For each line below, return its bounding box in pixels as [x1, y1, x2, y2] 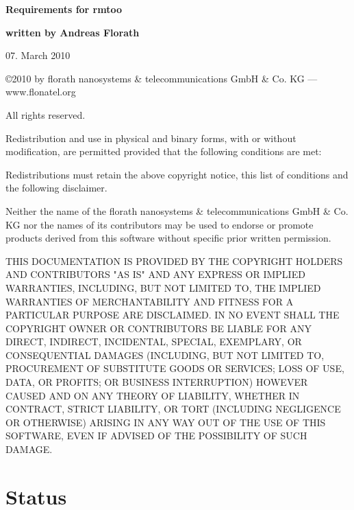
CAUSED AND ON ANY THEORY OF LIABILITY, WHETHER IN [5, 388, 300, 402]
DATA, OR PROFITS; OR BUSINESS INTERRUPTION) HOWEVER [5, 375, 308, 389]
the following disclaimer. [5, 181, 108, 195]
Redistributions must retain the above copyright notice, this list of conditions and [5, 167, 349, 181]
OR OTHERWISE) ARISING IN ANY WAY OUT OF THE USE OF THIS [5, 415, 326, 429]
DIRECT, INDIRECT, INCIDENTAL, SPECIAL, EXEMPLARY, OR [5, 334, 302, 349]
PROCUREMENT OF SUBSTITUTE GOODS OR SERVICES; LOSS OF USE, [5, 361, 344, 375]
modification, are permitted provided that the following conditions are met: [5, 144, 322, 159]
